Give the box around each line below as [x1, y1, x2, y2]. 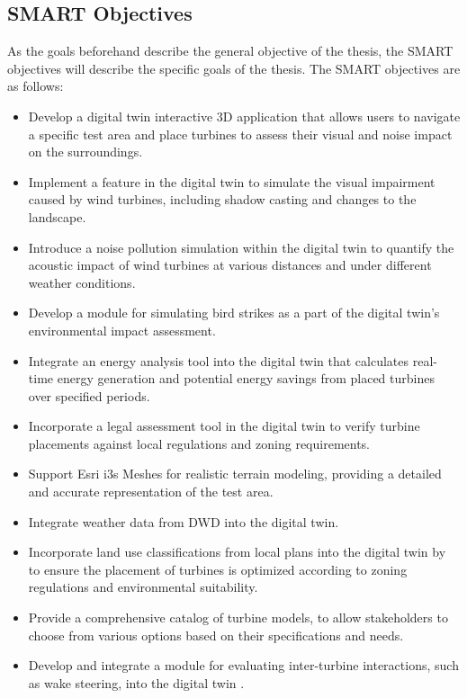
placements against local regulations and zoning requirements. [28, 434, 370, 452]
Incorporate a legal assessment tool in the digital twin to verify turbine [28, 416, 420, 435]
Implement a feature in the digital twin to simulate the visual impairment [28, 172, 436, 191]
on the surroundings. [28, 142, 143, 161]
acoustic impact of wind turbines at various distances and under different [28, 255, 432, 274]
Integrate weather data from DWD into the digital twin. [28, 512, 339, 531]
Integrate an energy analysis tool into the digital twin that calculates [28, 351, 409, 370]
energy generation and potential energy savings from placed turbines [57, 369, 435, 388]
